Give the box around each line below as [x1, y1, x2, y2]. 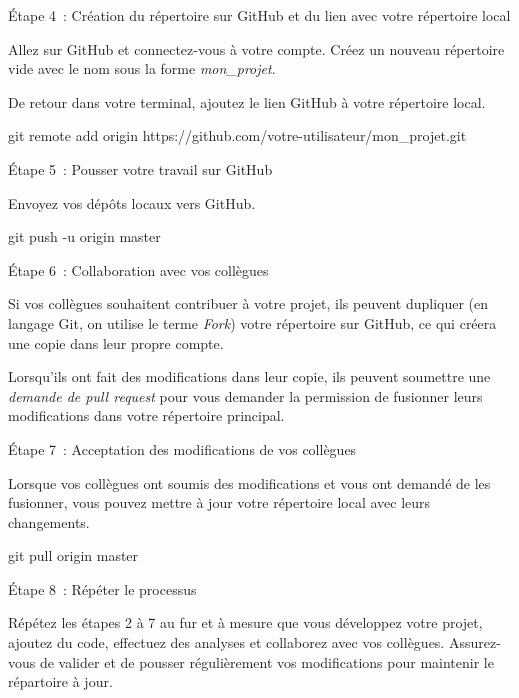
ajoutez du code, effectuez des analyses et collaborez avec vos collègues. [8, 632, 445, 653]
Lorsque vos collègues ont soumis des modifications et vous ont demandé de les [8, 472, 491, 493]
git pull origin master [8, 545, 139, 566]
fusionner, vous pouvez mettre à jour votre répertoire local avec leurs [8, 492, 431, 513]
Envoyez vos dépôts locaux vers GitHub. [8, 192, 256, 213]
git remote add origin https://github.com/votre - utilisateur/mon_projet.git [8, 125, 467, 146]
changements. [8, 511, 90, 532]
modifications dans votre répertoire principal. [8, 405, 285, 426]
